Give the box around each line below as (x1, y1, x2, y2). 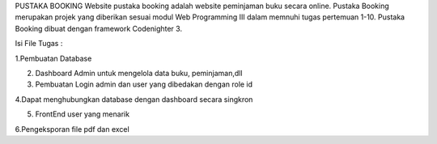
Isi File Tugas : (15, 39, 63, 49)
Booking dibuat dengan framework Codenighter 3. (15, 23, 182, 33)
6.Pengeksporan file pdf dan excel (15, 124, 129, 133)
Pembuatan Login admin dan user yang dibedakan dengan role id (35, 79, 253, 89)
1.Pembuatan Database (15, 53, 92, 63)
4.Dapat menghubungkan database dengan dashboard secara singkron (15, 94, 253, 104)
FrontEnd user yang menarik (35, 109, 129, 119)
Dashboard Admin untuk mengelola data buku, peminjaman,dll (35, 68, 243, 78)
